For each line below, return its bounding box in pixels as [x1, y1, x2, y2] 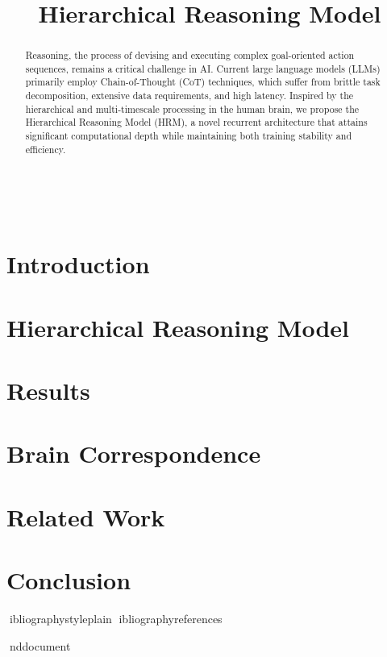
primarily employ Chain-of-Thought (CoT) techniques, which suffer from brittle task [25, 75, 381, 89]
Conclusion [6, 563, 131, 597]
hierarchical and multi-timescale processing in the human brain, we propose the [25, 102, 360, 115]
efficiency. [25, 142, 66, 156]
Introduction [6, 247, 150, 281]
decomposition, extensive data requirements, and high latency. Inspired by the [25, 89, 354, 102]
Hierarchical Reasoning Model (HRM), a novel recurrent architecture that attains [25, 115, 368, 129]
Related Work [6, 500, 165, 533]
